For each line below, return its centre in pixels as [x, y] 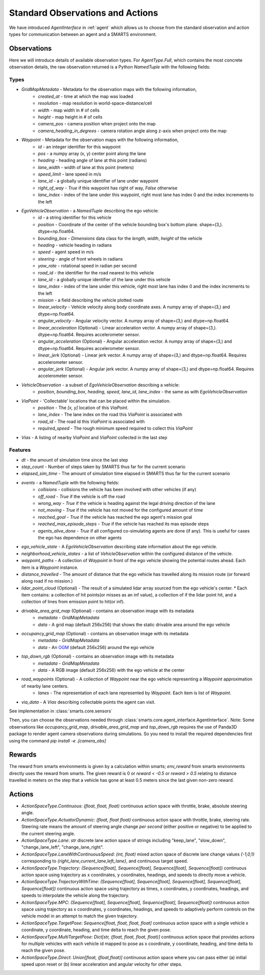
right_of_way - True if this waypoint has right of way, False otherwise [108, 188]
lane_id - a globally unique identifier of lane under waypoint [98, 181]
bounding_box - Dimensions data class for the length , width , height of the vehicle [120, 238]
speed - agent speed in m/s [66, 252]
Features [20, 450]
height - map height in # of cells [70, 117]
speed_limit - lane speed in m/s [70, 174]
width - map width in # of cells [69, 110]
